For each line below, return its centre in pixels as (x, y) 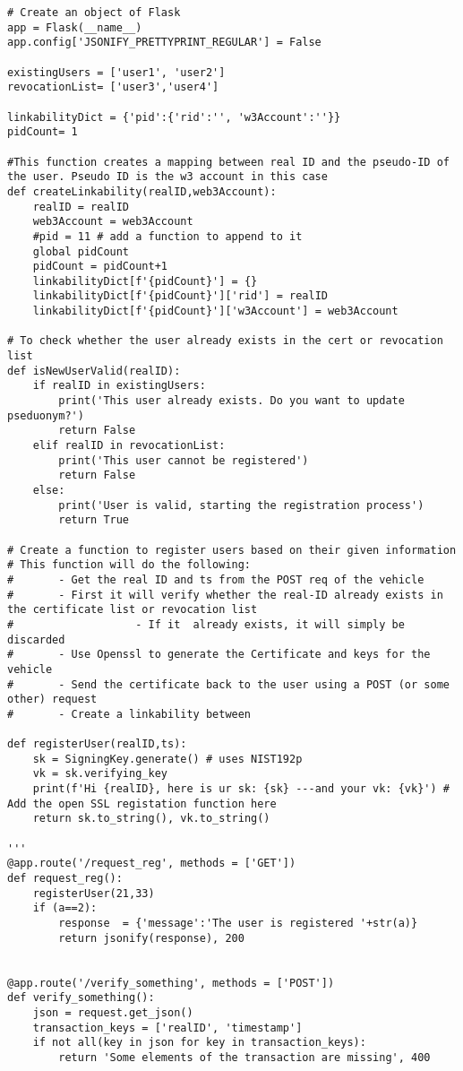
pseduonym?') (46, 415)
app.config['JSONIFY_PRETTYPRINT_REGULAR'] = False (164, 43)
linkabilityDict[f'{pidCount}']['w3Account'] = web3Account (215, 311)
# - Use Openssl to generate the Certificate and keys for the (219, 655)
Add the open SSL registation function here (142, 803)
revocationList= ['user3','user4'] (113, 87)
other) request (52, 700)
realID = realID (81, 207)
